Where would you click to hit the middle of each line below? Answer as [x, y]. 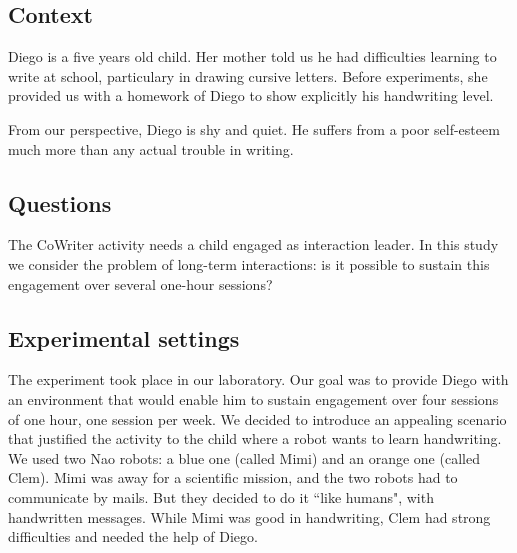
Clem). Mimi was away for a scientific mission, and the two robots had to [233, 477]
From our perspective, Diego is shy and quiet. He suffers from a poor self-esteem [254, 128]
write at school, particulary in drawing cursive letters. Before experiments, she [248, 75]
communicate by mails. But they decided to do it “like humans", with [221, 496]
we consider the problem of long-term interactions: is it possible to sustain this [249, 263]
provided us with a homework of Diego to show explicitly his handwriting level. [251, 95]
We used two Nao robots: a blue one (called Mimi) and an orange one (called [244, 457]
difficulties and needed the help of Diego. [133, 536]
